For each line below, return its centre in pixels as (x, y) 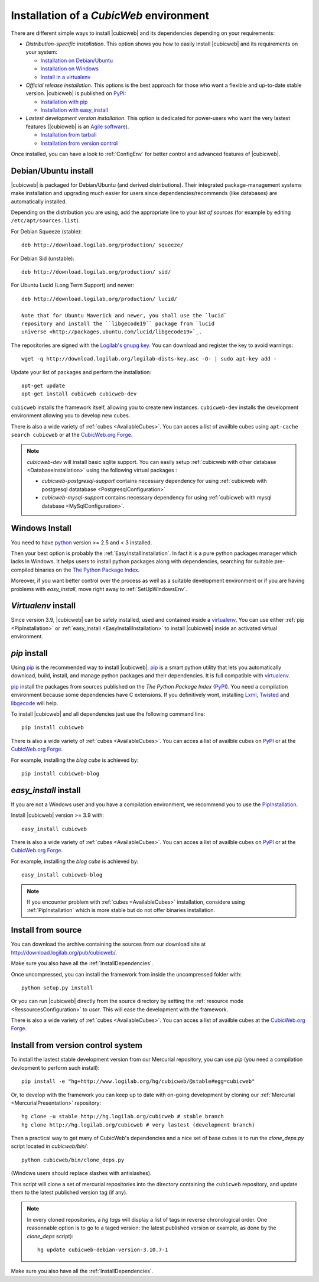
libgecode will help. (35, 703)
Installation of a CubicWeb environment (110, 15)
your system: (42, 52)
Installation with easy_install (74, 110)
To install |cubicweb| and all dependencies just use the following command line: (108, 714)
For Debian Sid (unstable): (43, 258)
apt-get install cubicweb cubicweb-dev (79, 394)
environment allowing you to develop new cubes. (71, 416)
